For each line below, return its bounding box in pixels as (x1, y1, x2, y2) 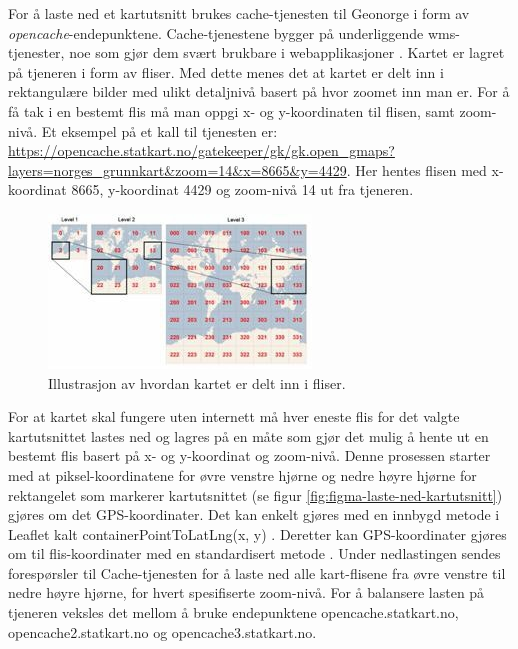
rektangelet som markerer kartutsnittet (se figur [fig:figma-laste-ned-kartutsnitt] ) (8, 484, 503, 505)
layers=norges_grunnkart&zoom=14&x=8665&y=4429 (8, 159, 347, 180)
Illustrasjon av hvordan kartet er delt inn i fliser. (48, 372, 346, 393)
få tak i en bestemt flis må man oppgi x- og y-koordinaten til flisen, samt (8, 100, 455, 121)
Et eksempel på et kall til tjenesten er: (41, 120, 278, 141)
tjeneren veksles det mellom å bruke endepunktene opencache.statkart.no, (8, 602, 459, 623)
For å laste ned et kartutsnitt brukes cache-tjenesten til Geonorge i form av (8, 3, 470, 23)
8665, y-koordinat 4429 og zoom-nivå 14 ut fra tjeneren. (71, 179, 414, 200)
